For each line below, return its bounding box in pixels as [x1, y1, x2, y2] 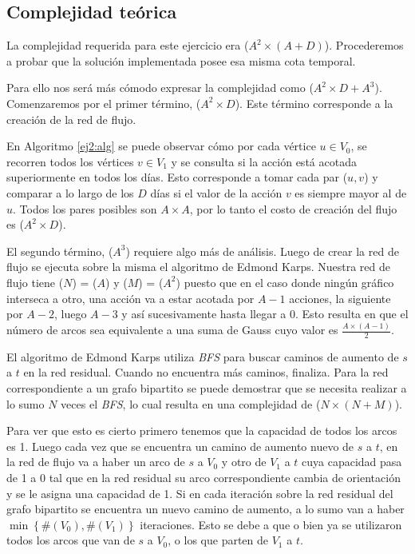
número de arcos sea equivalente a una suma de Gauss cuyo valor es [6, 321, 338, 338]
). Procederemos [324, 37, 404, 54]
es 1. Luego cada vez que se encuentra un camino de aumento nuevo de [6, 437, 354, 454]
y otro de [221, 453, 267, 470]
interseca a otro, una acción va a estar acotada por [6, 289, 255, 306]
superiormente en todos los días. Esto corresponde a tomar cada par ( [6, 169, 348, 185]
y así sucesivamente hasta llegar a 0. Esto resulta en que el [121, 305, 409, 322]
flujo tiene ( [6, 273, 64, 290]
